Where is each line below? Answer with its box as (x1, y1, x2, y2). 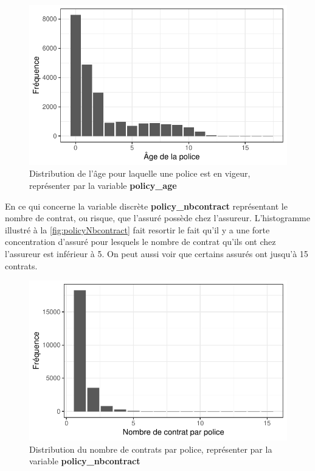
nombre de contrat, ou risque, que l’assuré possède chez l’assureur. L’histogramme (5, 211, 310, 224)
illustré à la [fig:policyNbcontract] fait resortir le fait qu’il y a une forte (5, 223, 270, 236)
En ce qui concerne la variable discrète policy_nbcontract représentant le (5, 199, 288, 212)
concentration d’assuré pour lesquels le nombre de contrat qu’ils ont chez (5, 235, 276, 248)
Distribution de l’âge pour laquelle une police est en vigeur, (29, 167, 251, 180)
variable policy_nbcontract (29, 455, 140, 467)
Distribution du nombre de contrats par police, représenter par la (29, 442, 272, 455)
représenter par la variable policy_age (29, 179, 177, 192)
